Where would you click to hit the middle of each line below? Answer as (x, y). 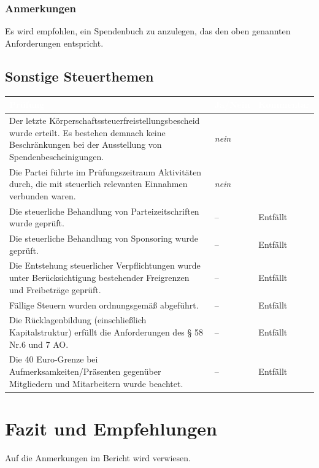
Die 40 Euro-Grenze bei (54, 359)
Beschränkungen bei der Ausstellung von (86, 144)
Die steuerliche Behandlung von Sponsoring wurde (104, 238)
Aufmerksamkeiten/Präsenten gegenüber (85, 371)
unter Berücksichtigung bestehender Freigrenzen (99, 278)
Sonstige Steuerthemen (79, 76)
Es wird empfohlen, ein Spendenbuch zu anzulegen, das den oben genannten (148, 31)
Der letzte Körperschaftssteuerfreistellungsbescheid (105, 120)
